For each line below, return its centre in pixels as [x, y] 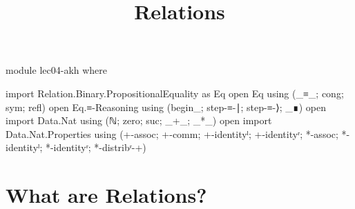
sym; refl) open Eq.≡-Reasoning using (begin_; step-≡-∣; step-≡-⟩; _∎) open [166, 107]
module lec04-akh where [57, 70]
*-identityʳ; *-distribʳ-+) [96, 147]
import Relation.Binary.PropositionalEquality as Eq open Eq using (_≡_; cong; [175, 93]
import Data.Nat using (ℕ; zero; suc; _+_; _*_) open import [139, 120]
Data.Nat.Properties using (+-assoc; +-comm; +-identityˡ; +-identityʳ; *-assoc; [172, 133]
